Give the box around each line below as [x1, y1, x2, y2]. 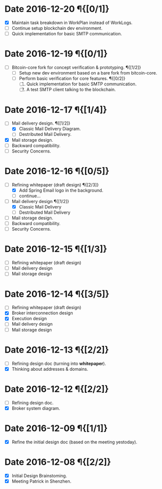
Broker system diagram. [11, 405, 60, 411]
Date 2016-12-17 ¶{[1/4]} [4, 104, 108, 115]
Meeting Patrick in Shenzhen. [11, 478, 72, 484]
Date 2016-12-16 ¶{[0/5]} [4, 165, 109, 177]
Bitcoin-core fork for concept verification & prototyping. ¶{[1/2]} [11, 65, 141, 71]
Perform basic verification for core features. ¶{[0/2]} [19, 76, 126, 81]
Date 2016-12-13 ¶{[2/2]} [4, 344, 109, 355]
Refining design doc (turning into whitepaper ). [11, 360, 107, 366]
